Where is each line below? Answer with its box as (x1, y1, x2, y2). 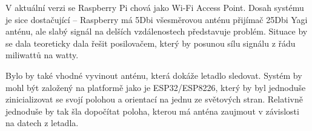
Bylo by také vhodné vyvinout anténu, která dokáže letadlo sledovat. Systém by (5, 69, 302, 81)
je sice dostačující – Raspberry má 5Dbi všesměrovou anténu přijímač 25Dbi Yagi (5, 13, 308, 25)
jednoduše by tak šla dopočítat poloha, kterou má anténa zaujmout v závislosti (5, 104, 299, 117)
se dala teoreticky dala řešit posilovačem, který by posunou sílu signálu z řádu (5, 36, 296, 49)
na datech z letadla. (5, 116, 79, 129)
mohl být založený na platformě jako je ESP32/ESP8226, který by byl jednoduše (5, 81, 306, 93)
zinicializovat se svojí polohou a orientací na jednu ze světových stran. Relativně (5, 93, 303, 106)
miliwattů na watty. (5, 49, 79, 61)
